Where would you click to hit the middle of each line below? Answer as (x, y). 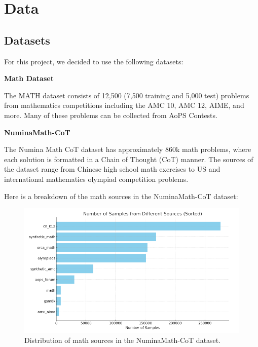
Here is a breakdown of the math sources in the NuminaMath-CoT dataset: (121, 196)
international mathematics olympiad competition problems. (96, 179)
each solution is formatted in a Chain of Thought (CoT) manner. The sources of (129, 159)
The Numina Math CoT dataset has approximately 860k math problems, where (128, 149)
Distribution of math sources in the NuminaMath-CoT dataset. (123, 340)
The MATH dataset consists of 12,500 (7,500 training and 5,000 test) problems (127, 95)
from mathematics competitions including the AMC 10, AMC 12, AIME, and (124, 105)
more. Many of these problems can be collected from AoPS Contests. (111, 115)
